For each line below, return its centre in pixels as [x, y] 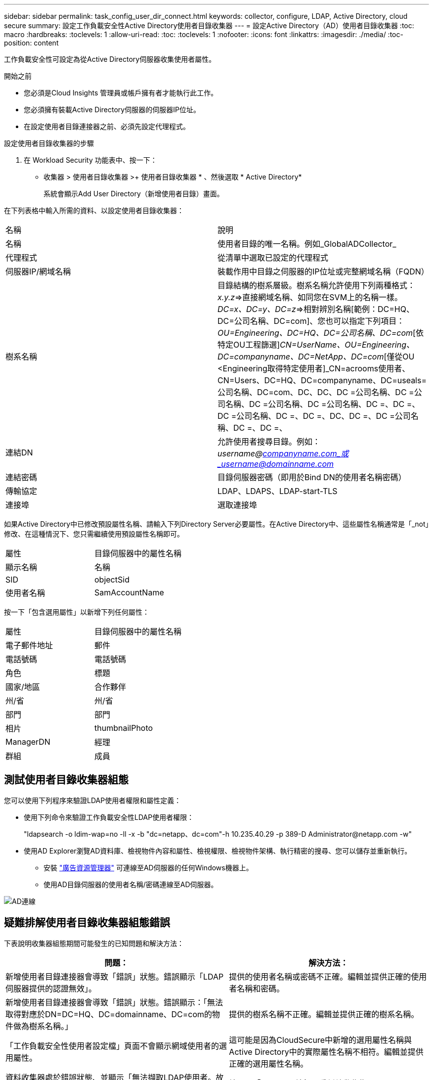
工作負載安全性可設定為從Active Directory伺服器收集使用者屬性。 [110, 59]
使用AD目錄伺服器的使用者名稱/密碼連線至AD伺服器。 [131, 884]
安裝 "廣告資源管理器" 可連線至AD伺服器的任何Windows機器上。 [148, 867]
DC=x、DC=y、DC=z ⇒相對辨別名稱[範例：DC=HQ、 [316, 309]
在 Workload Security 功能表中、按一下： [90, 160]
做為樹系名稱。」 [43, 1026]
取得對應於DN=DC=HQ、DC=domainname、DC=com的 [109, 1014]
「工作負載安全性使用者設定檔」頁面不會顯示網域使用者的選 [116, 1046]
